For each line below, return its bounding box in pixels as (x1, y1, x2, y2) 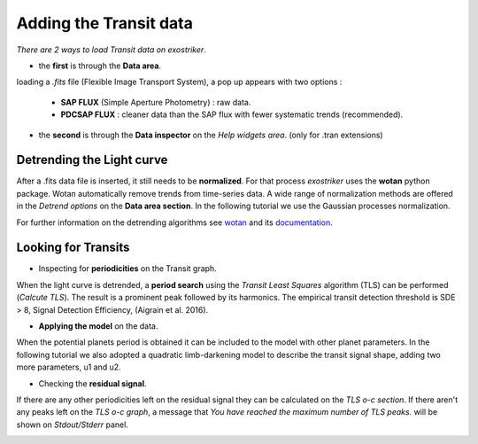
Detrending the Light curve (16, 152, 168, 167)
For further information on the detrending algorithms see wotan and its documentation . (16, 217, 334, 228)
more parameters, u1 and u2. (16, 362, 121, 372)
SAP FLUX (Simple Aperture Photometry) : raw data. (60, 97, 251, 107)
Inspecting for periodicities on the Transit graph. (38, 263, 217, 274)
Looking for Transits (16, 240, 130, 255)
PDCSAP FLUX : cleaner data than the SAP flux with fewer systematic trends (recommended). (60, 109, 404, 120)
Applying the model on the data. (38, 321, 158, 331)
